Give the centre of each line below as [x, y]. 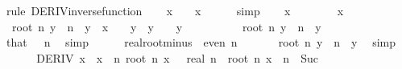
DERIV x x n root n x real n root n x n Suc [177, 57]
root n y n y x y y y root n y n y [166, 26]
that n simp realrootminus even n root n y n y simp [201, 42]
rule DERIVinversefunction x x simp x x [175, 10]
